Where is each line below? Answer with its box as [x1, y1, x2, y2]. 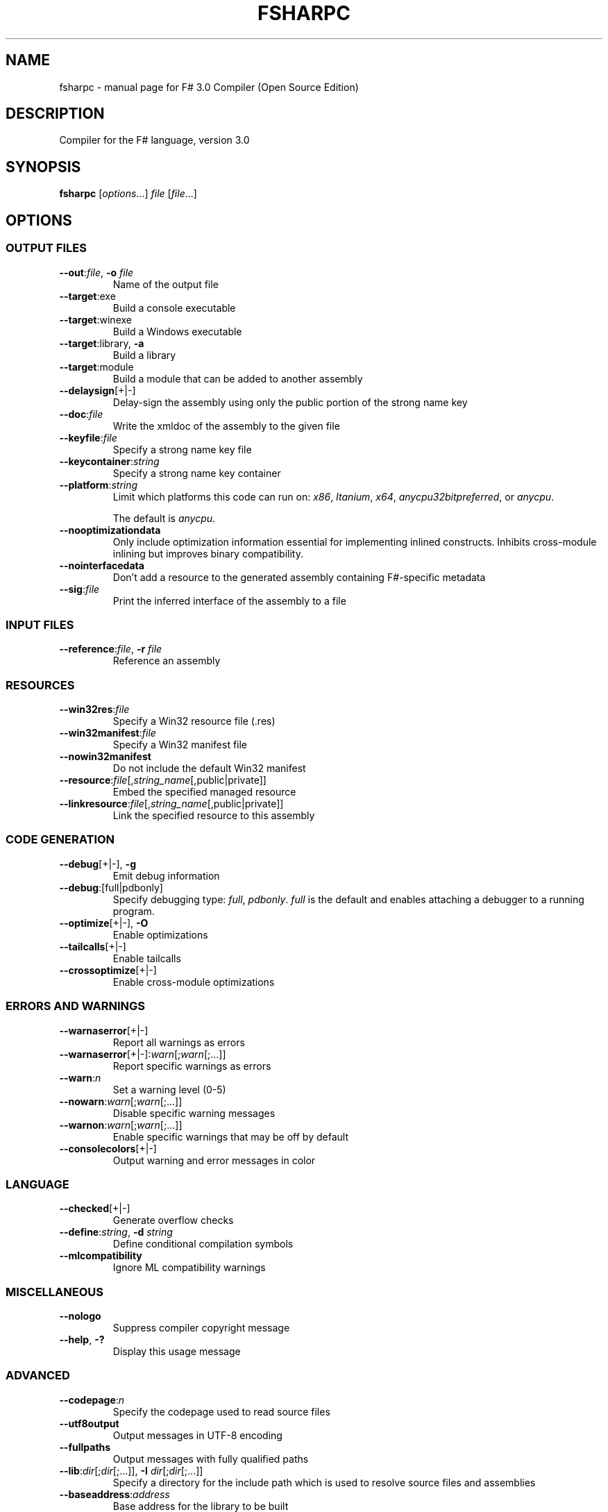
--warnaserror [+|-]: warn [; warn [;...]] [59, 1048, 226, 1060]
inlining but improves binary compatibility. [112, 547, 304, 560]
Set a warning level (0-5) [112, 1083, 226, 1095]
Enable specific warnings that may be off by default [112, 1130, 348, 1143]
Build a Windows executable [112, 325, 242, 337]
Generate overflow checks [112, 1214, 234, 1227]
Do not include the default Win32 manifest [112, 762, 306, 774]
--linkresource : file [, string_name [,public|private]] [59, 798, 284, 809]
